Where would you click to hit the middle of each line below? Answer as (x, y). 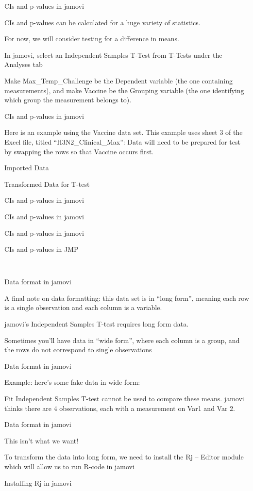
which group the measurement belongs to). (68, 100)
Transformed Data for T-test (47, 184)
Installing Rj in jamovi (38, 483)
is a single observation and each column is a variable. (83, 307)
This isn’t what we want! (42, 440)
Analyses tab (24, 64)
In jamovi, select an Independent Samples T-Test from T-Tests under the (113, 55)
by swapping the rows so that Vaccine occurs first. (79, 151)
